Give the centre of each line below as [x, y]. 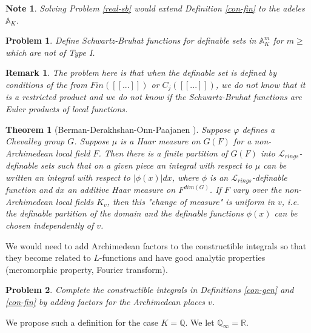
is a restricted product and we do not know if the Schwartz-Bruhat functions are [154, 97]
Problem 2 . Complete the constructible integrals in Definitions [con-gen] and [150, 290]
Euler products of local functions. [67, 109]
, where [185, 177]
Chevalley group [35, 141]
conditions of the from [46, 84]
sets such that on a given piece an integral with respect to [146, 165]
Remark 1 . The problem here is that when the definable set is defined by [141, 72]
